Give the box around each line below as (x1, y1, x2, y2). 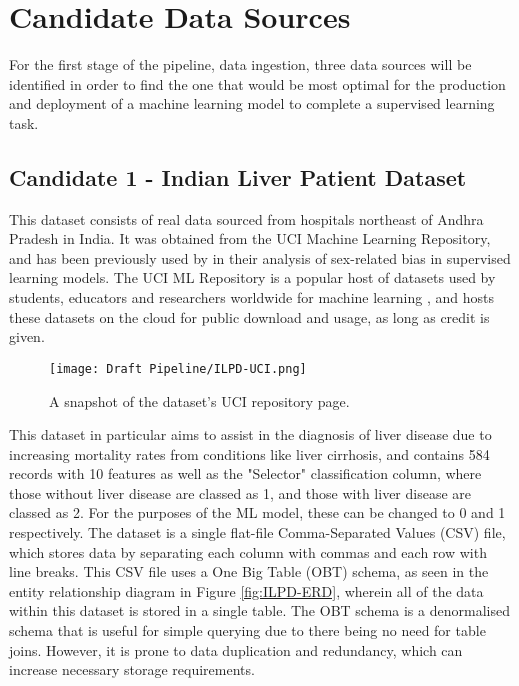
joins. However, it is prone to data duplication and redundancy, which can (9, 639, 463, 660)
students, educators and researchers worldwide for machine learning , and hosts (9, 287, 494, 308)
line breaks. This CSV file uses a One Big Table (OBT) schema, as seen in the (9, 561, 489, 582)
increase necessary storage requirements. (9, 659, 255, 680)
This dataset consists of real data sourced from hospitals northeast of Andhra (9, 208, 484, 229)
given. (9, 326, 45, 347)
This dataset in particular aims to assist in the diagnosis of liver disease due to (9, 424, 492, 445)
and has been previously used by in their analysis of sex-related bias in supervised (9, 247, 511, 268)
